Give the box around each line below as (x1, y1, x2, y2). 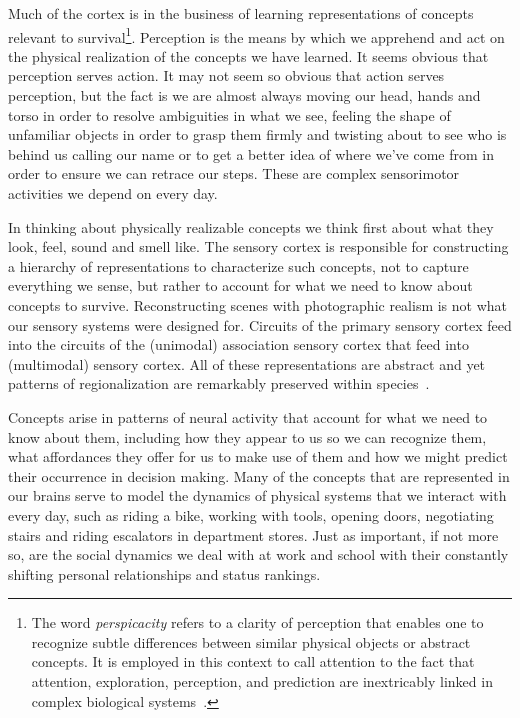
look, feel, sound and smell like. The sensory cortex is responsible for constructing (8, 236, 509, 257)
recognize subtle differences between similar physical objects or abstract (31, 631, 471, 652)
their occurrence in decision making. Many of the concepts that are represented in (8, 465, 510, 486)
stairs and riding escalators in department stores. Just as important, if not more (8, 524, 499, 545)
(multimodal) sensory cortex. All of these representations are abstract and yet (8, 353, 486, 374)
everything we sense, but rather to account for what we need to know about (8, 275, 473, 296)
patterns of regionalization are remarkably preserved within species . (8, 373, 430, 394)
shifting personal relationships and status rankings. (8, 563, 321, 584)
